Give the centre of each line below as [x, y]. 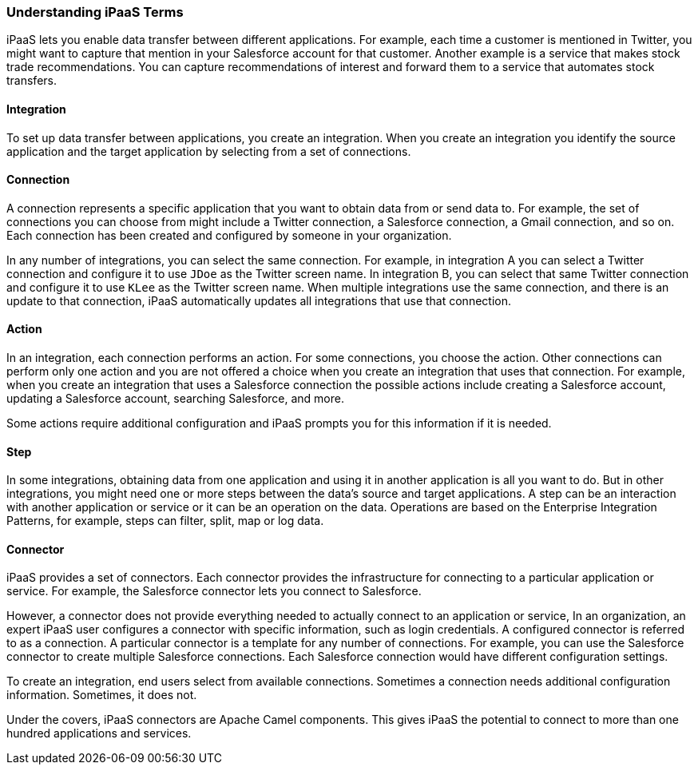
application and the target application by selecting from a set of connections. [209, 151]
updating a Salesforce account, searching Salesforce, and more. [175, 399]
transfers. [32, 81]
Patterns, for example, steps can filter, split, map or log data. [165, 521]
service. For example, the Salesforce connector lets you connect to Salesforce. [214, 591]
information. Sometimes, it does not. [102, 695]
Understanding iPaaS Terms [95, 12]
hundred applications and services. [99, 733]
